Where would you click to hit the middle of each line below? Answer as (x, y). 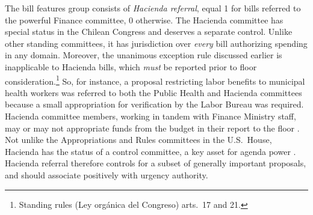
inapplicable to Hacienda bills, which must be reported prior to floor (131, 66)
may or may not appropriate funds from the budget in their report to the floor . (152, 128)
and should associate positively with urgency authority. (107, 174)
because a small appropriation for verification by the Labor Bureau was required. (154, 104)
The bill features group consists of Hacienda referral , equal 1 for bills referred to (153, 8)
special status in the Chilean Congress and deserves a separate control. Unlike (149, 32)
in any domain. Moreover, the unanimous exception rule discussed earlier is (144, 55)
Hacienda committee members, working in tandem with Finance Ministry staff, (150, 116)
